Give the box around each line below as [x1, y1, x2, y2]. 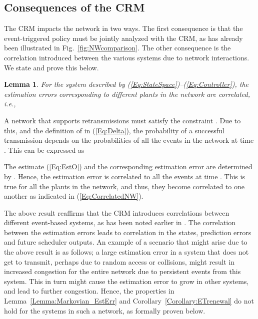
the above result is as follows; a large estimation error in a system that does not [4, 247, 249, 257]
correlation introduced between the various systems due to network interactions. [4, 52, 249, 62]
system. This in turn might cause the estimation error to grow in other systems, [4, 276, 249, 286]
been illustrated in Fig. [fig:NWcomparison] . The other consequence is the [4, 42, 231, 53]
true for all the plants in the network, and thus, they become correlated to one [4, 181, 245, 191]
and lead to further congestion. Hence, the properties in [4, 286, 174, 296]
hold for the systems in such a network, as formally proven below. [4, 305, 205, 316]
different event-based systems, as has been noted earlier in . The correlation [4, 217, 235, 228]
